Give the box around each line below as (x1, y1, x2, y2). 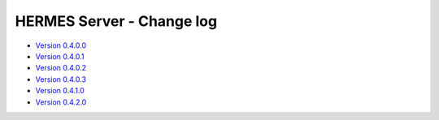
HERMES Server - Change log (15, 12, 218, 30)
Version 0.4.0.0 (35, 41, 87, 50)
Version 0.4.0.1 (35, 51, 85, 61)
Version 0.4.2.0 (35, 97, 87, 107)
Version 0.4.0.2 (35, 63, 87, 73)
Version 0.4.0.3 (35, 74, 87, 84)
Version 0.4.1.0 (35, 86, 85, 96)
